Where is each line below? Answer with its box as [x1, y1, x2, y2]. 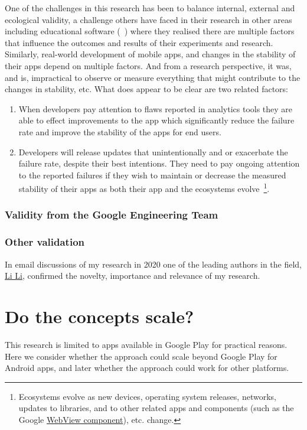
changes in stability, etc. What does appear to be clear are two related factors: [5, 83, 288, 95]
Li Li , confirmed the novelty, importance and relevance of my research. [5, 269, 260, 282]
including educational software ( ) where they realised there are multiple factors [5, 25, 295, 37]
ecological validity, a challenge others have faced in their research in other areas [5, 13, 292, 25]
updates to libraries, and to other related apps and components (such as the [18, 402, 294, 414]
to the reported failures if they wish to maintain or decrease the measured [18, 168, 286, 181]
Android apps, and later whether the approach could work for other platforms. [5, 361, 289, 374]
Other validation [5, 234, 84, 249]
